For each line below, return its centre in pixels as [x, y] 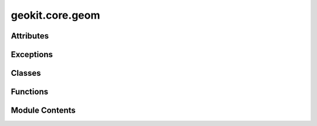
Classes [26, 73]
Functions [30, 92]
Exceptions [32, 55]
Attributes [30, 36]
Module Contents [43, 111]
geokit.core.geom [55, 15]
